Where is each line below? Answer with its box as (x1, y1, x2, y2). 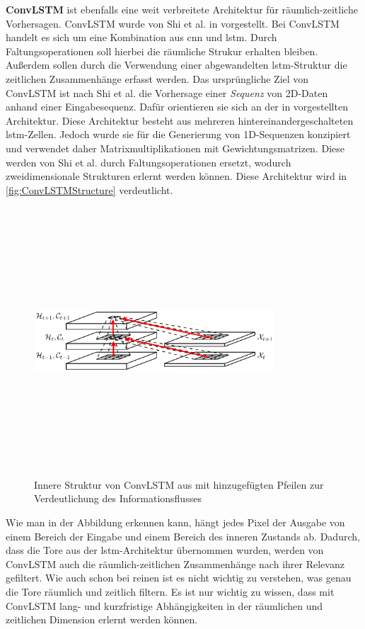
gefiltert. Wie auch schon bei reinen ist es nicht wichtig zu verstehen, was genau (6, 570, 352, 585)
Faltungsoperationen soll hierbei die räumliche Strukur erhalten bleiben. (6, 43, 318, 58)
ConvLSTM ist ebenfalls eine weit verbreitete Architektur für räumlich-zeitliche (6, 2, 358, 16)
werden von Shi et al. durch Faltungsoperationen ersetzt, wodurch (6, 154, 291, 169)
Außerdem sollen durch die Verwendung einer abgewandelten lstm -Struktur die (6, 57, 347, 72)
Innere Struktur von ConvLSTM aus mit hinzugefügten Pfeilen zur (34, 477, 324, 492)
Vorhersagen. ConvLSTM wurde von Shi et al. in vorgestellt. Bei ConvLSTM (6, 16, 340, 30)
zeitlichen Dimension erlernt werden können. (6, 612, 198, 627)
